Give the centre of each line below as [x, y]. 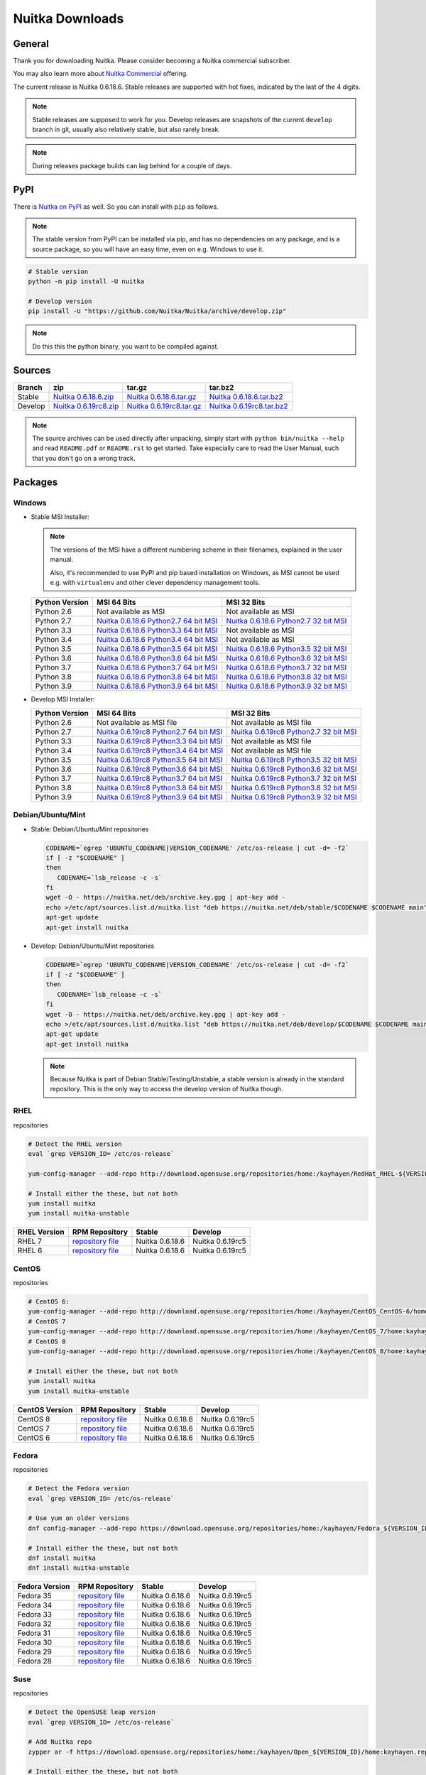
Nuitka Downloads [69, 18]
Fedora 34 [35, 1605]
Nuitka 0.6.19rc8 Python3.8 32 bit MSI [294, 787]
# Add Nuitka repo [60, 1742]
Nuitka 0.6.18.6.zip [84, 396]
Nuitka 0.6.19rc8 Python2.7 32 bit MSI [294, 731]
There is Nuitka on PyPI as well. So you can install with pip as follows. [116, 207]
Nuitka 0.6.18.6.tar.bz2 [246, 396]
